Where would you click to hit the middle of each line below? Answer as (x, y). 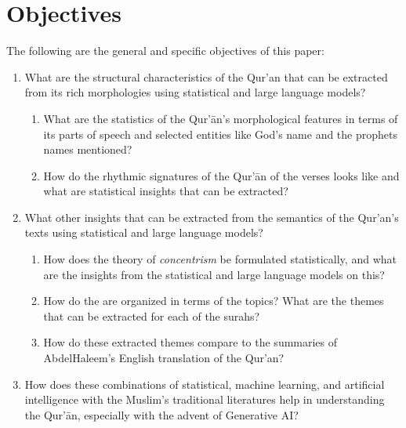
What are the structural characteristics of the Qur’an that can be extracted (206, 76)
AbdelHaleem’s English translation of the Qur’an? (164, 358)
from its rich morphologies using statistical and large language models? (195, 92)
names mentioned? (88, 149)
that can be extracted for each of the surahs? (152, 316)
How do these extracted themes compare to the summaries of (190, 342)
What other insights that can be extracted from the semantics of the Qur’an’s (212, 217)
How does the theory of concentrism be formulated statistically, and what (220, 259)
